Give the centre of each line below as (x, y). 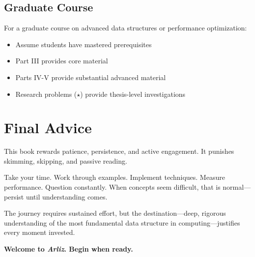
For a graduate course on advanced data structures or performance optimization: (126, 28)
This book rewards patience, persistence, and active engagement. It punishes (119, 151)
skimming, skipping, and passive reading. (66, 160)
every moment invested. (40, 232)
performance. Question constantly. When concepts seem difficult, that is (112, 187)
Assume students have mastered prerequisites (84, 44)
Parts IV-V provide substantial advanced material (91, 77)
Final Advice (48, 128)
